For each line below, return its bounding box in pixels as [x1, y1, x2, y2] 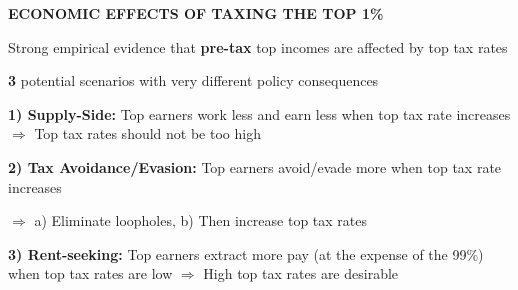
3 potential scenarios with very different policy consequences [8, 70, 379, 91]
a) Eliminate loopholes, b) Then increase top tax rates [34, 210, 368, 231]
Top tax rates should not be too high [34, 123, 261, 144]
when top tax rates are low [8, 263, 173, 284]
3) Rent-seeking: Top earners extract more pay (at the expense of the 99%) [8, 243, 484, 264]
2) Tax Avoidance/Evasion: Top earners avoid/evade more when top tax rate [8, 156, 502, 177]
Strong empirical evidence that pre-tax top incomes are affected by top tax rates [8, 36, 508, 57]
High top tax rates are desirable [203, 263, 399, 284]
